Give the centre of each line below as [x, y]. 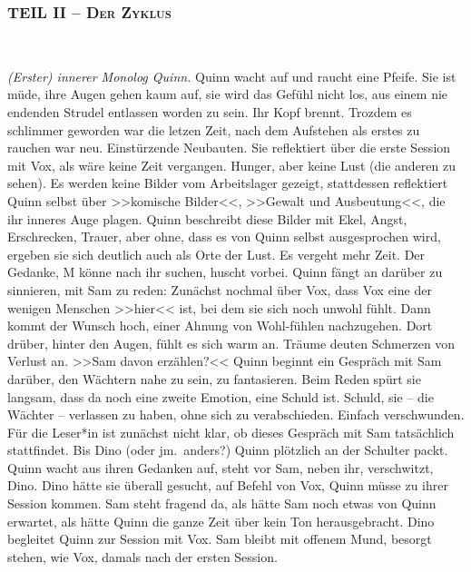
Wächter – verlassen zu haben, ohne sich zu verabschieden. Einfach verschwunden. [236, 414]
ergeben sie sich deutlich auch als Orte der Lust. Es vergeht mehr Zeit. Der [216, 254]
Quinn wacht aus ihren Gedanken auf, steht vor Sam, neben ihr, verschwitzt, [221, 467]
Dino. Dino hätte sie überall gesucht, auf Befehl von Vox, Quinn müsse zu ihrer [228, 485]
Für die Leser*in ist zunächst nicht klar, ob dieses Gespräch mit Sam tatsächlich [231, 432]
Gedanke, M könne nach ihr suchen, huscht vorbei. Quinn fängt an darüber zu [225, 272]
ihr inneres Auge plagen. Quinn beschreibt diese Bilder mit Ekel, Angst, [207, 218]
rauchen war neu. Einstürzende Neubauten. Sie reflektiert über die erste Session [229, 148]
